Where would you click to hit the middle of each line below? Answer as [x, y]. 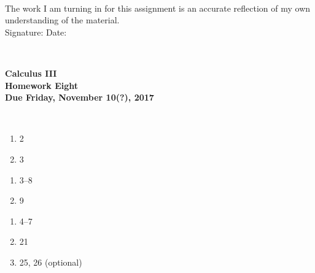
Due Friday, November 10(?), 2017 [80, 97]
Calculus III [31, 73]
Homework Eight [42, 85]
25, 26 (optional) [51, 262]
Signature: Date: [36, 32]
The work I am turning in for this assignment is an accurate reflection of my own [158, 8]
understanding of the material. [62, 20]
